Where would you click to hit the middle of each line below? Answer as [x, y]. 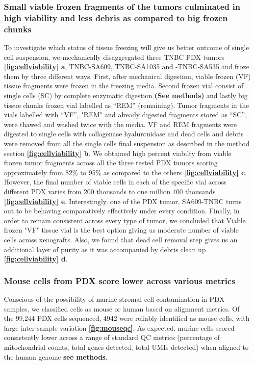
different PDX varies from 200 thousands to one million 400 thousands [110, 191]
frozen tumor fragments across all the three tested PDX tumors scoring [111, 163]
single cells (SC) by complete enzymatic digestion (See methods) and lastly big [126, 95]
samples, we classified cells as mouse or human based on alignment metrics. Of [122, 308]
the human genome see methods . [56, 356]
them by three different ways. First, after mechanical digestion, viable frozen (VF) [127, 76]
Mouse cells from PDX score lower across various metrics [120, 280]
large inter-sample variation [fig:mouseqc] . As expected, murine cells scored [119, 327]
